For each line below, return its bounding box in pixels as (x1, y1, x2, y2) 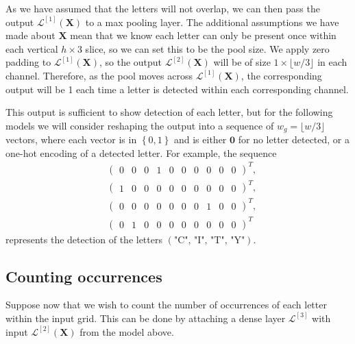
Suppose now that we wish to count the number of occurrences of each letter (5, 297, 327, 312)
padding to (5, 55, 51, 69)
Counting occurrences (5, 265, 162, 286)
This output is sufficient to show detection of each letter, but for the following (5, 105, 333, 119)
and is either (173, 132, 227, 147)
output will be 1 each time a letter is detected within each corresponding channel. (5, 82, 349, 96)
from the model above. (79, 324, 174, 339)
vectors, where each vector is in (5, 132, 137, 147)
